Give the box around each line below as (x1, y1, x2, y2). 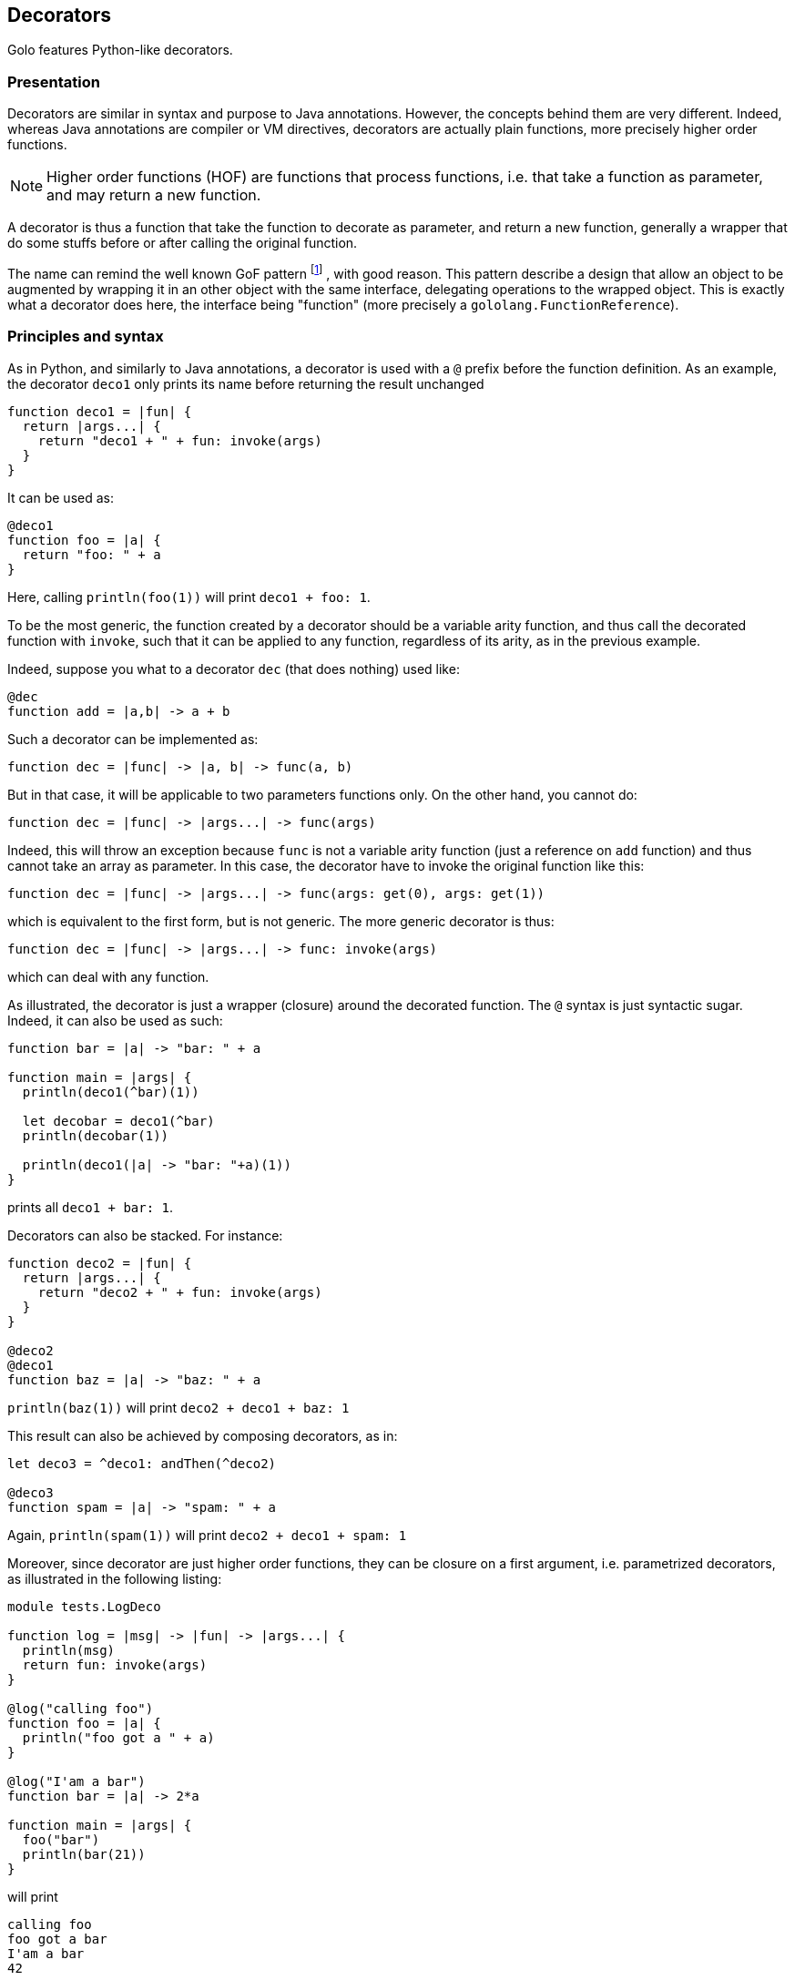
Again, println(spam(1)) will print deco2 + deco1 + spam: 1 (7, 1526, 407, 1543)
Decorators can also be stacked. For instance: (7, 1227, 283, 1243)
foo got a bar (7, 1931, 107, 1946)
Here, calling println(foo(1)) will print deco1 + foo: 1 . (7, 588, 371, 605)
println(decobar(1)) (22, 1128, 169, 1143)
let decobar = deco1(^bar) (22, 1113, 215, 1128)
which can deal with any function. (7, 968, 209, 985)
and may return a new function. (46, 186, 261, 205)
